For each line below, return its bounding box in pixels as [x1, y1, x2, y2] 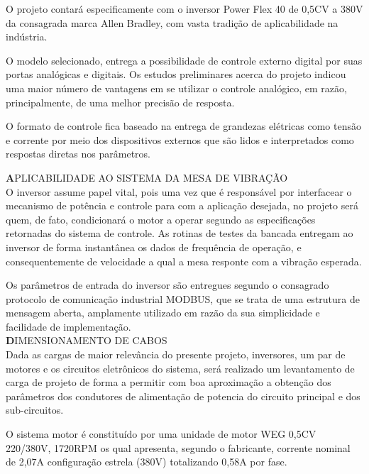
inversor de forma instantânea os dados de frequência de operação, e [6, 239, 302, 254]
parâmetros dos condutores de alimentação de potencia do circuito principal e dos [6, 388, 360, 403]
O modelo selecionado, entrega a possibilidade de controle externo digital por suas [6, 53, 363, 67]
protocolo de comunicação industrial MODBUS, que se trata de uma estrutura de [6, 291, 360, 306]
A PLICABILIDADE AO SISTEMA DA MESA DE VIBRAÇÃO [6, 170, 288, 184]
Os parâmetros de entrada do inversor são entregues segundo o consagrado [6, 277, 329, 292]
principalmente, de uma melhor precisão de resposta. [6, 94, 235, 109]
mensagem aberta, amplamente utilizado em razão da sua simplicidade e [6, 305, 320, 320]
